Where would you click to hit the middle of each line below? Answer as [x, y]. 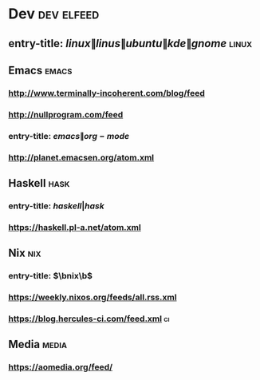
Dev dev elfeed [54, 14]
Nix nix [25, 253]
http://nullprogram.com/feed [66, 114]
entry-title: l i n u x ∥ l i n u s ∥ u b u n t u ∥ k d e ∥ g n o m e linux [130, 44]
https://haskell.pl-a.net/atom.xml [75, 227]
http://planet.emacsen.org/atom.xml [81, 157]
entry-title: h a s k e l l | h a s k [57, 206]
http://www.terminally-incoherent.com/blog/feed [106, 93]
